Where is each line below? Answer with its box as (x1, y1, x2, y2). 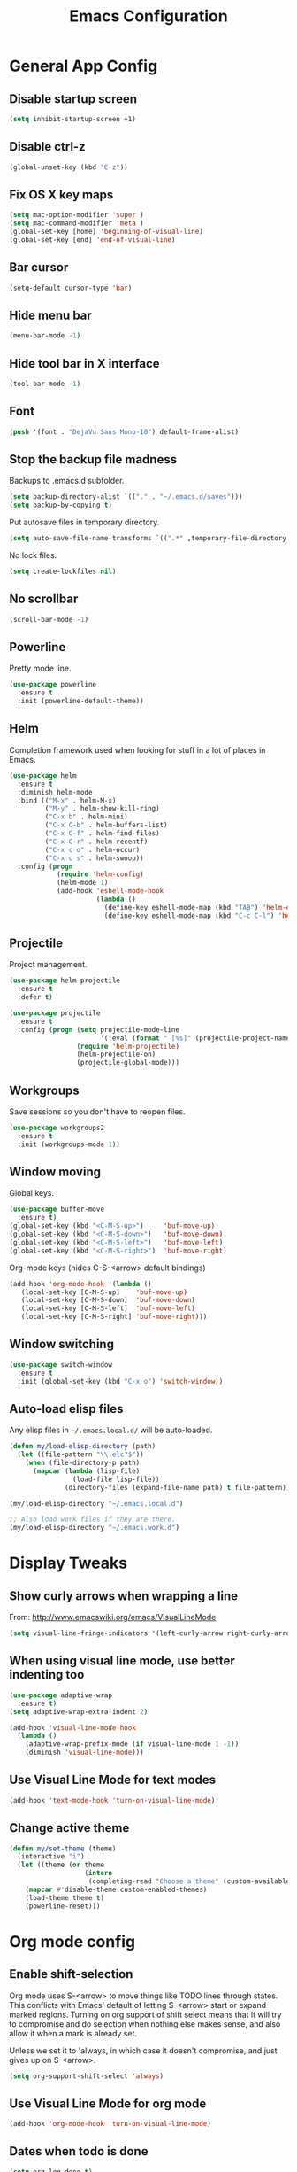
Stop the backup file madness (9, 452, 178, 467)
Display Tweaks (9, 1553, 128, 1573)
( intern (84, 1869, 113, 1878)
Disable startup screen (9, 91, 138, 106)
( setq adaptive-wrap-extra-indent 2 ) (9, 1707, 148, 1716)
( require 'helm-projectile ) (76, 1042, 179, 1051)
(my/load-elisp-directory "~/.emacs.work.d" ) (9, 1524, 179, 1532)
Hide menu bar (9, 307, 93, 322)
